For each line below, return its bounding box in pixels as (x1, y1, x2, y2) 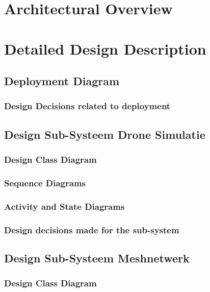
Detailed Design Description (4, 38, 206, 59)
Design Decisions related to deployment (4, 100, 171, 112)
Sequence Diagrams (4, 176, 86, 189)
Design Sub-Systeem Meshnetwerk (4, 250, 190, 265)
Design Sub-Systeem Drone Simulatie (4, 126, 205, 142)
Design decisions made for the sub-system (4, 223, 179, 236)
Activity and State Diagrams (4, 200, 125, 212)
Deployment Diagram (4, 73, 120, 89)
